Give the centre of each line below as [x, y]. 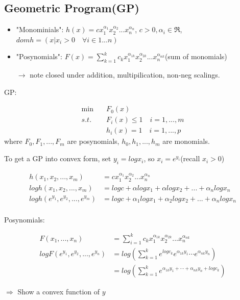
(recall [190, 158]
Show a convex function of [59, 291]
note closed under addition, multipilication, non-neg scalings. [125, 75]
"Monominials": [40, 29]
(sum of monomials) [196, 56]
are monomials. [186, 141]
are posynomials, [93, 141]
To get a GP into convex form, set [58, 158]
